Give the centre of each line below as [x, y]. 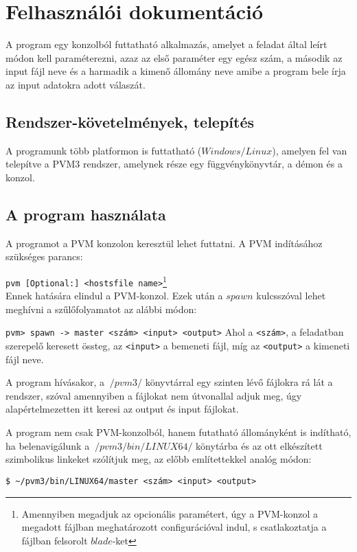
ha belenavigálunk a [48, 445]
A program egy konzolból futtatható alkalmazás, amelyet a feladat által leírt [166, 44]
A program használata [86, 214]
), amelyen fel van [310, 150]
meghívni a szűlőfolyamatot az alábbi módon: [101, 309]
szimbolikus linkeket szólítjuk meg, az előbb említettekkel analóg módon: [159, 459]
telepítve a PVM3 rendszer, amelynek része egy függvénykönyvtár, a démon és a [174, 164]
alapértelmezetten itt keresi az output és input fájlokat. [122, 409]
